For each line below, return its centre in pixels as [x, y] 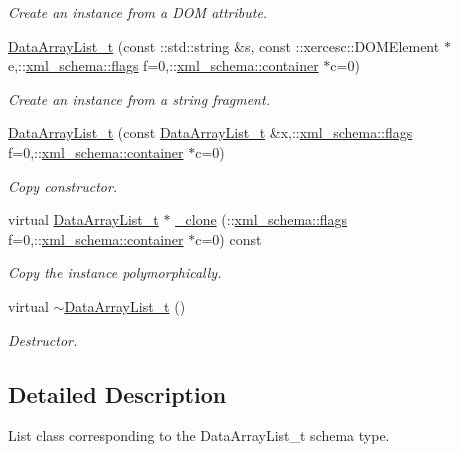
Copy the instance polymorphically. [115, 272]
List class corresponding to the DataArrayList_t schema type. [199, 435]
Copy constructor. [63, 185]
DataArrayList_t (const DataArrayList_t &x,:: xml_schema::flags [210, 132]
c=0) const [228, 238]
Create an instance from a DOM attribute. [138, 12]
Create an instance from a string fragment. [139, 98]
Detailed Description [117, 393]
